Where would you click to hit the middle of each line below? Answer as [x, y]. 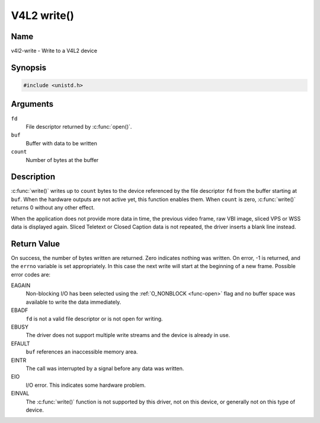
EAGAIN [21, 285]
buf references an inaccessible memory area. [82, 352]
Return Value [36, 244]
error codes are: [31, 274]
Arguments [32, 104]
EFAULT [20, 344]
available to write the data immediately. [73, 302]
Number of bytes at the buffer [62, 160]
